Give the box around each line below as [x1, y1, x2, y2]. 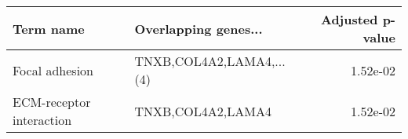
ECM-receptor [13, 93, 91, 111]
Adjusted [320, 10, 378, 28]
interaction [13, 111, 72, 129]
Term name [13, 19, 85, 38]
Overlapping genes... [134, 19, 263, 38]
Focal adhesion [13, 60, 93, 79]
